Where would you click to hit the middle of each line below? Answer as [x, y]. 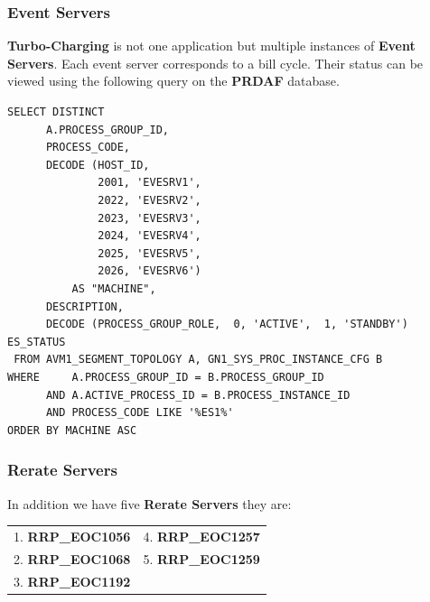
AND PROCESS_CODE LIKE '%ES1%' [140, 413]
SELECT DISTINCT [56, 112]
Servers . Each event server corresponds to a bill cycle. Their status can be [215, 63]
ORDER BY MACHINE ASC [72, 430]
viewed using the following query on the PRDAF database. [173, 81]
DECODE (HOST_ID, [98, 165]
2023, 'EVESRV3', [150, 218]
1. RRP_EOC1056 [72, 536]
